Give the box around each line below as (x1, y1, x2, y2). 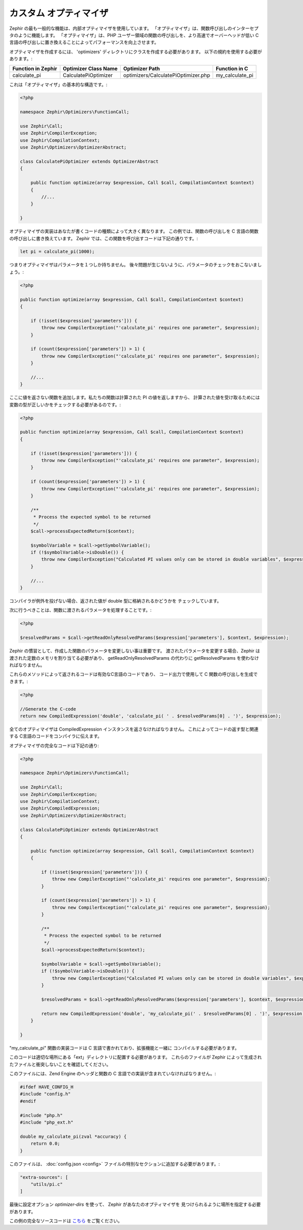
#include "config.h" (20, 1091, 71, 1097)
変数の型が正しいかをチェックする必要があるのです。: (9, 401, 121, 407)
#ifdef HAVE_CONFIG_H (20, 1084, 74, 1090)
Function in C (215, 65, 248, 72)
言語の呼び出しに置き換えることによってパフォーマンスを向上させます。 (9, 39, 159, 45)
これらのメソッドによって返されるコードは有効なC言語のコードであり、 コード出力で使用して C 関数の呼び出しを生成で (9, 671, 258, 677)
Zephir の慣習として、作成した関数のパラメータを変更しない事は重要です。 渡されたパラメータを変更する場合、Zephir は (9, 648, 260, 654)
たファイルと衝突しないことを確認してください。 (9, 1061, 111, 1067)
